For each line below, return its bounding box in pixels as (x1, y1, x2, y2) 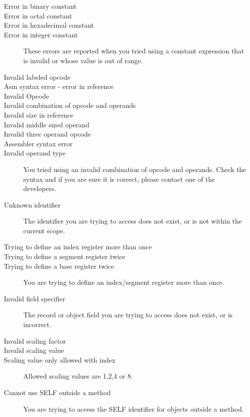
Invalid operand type (4, 148, 66, 158)
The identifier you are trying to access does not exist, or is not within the (23, 216, 242, 226)
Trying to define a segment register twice (4, 251, 125, 261)
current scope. (23, 225, 65, 235)
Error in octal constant (4, 10, 72, 20)
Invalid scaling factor (4, 335, 66, 346)
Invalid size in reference (4, 109, 74, 120)
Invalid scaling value (4, 345, 64, 355)
